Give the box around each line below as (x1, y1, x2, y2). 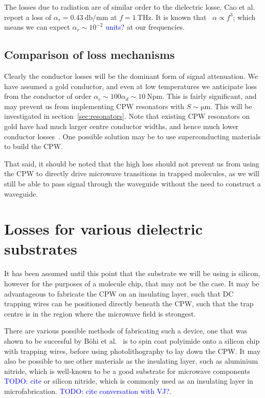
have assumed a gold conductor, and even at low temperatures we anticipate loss (4, 80, 257, 91)
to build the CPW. (4, 141, 63, 152)
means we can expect (4, 22, 70, 32)
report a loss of (4, 11, 52, 22)
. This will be (210, 100, 252, 111)
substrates (4, 238, 77, 259)
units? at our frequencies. (105, 22, 185, 32)
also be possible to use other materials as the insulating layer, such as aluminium (4, 355, 258, 366)
